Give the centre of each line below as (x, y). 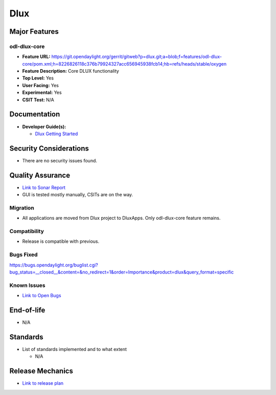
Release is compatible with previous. (61, 241)
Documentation (35, 115)
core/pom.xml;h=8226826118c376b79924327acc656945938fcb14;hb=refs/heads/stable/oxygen (124, 64)
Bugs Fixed (24, 255)
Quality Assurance (40, 175)
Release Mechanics (41, 371)
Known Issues (27, 285)
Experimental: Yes (42, 93)
